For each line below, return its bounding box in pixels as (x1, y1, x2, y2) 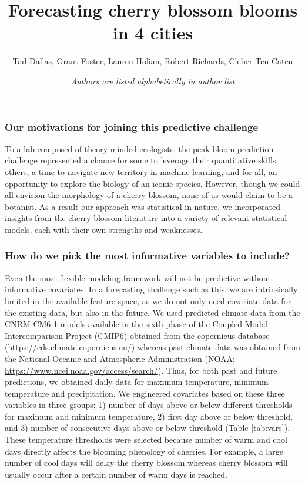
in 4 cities (112, 21, 193, 45)
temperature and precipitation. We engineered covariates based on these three (5, 387, 285, 399)
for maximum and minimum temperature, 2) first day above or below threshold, (5, 410, 293, 422)
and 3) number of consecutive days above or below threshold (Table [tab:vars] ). (5, 422, 290, 434)
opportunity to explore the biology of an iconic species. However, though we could (5, 177, 300, 189)
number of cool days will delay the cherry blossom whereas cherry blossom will (5, 456, 288, 469)
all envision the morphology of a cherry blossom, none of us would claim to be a (5, 189, 293, 201)
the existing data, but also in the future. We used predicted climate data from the (5, 306, 300, 318)
